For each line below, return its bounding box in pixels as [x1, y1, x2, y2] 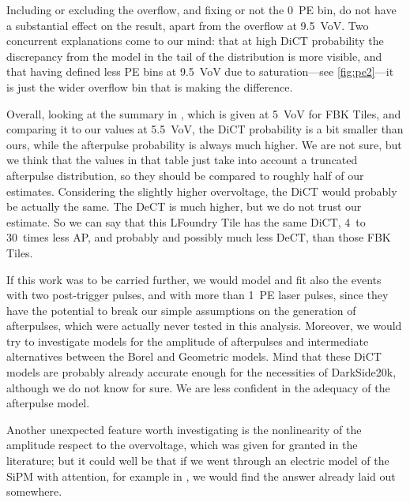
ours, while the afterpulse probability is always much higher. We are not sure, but [6, 136, 402, 152]
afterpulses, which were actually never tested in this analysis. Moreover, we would [6, 317, 402, 334]
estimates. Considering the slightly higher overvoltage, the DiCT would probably [6, 182, 397, 199]
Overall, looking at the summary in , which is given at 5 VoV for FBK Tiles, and [6, 105, 401, 122]
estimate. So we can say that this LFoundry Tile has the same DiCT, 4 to [6, 213, 366, 230]
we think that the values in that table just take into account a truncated [6, 152, 358, 168]
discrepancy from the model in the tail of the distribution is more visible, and [6, 47, 382, 64]
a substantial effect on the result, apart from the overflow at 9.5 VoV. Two [6, 17, 369, 33]
